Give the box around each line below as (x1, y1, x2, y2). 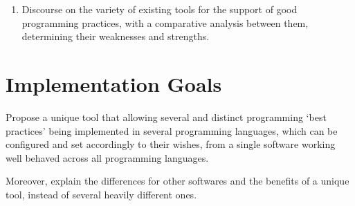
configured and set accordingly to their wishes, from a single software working (6, 137, 336, 151)
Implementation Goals (6, 69, 222, 97)
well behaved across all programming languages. (6, 150, 209, 165)
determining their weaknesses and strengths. (21, 29, 210, 44)
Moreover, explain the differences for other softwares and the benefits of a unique (6, 174, 349, 188)
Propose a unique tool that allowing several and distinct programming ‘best (6, 109, 327, 124)
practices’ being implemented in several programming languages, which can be (6, 123, 338, 138)
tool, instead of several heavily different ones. (6, 187, 197, 201)
